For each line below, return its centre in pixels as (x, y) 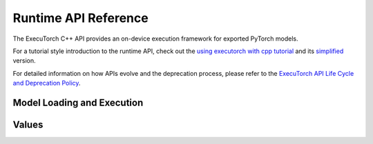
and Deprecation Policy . (47, 83)
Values (28, 124)
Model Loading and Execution (78, 102)
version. (24, 61)
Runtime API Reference (80, 18)
